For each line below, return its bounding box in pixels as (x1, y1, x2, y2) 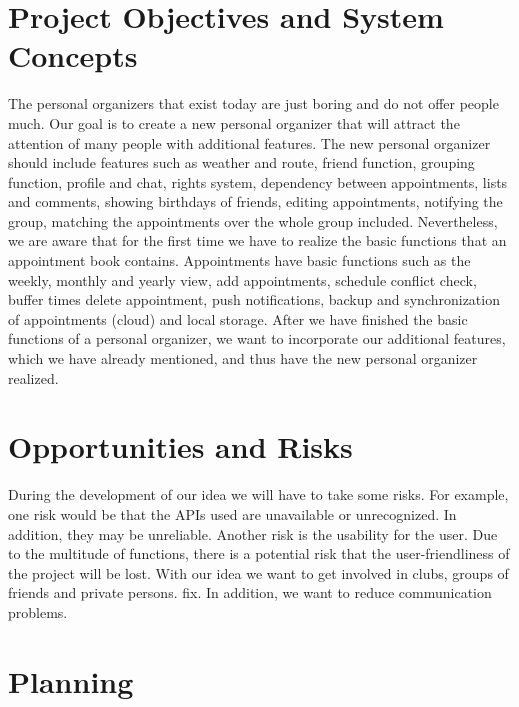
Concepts (8, 35, 138, 76)
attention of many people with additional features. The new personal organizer (8, 132, 491, 153)
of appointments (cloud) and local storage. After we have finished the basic (8, 308, 468, 329)
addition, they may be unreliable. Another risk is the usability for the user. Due (8, 523, 498, 544)
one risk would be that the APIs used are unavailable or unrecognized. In (8, 503, 457, 524)
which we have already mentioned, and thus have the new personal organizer (8, 348, 478, 369)
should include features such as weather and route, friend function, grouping (8, 152, 475, 173)
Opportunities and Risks (8, 426, 353, 467)
